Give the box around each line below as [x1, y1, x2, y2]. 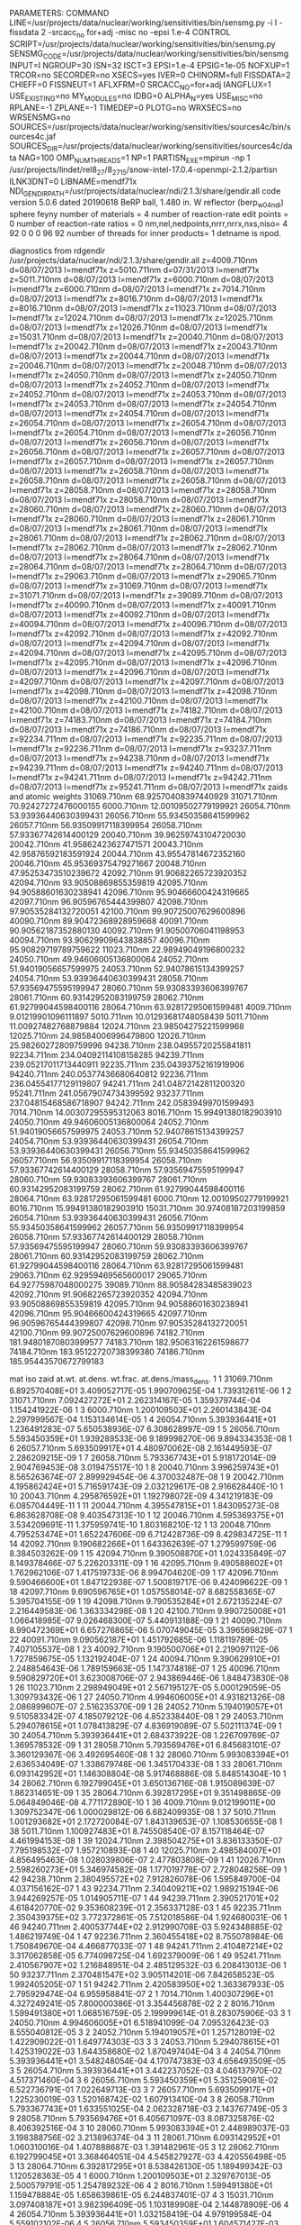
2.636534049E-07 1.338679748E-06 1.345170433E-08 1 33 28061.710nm [9, 1758, 283, 1769]
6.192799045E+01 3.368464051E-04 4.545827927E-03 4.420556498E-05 [9, 2151, 287, 2162]
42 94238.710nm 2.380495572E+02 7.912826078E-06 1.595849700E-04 [9, 1874, 281, 1884]
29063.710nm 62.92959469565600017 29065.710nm [9, 1270, 208, 1281]
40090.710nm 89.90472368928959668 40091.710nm [9, 916, 208, 926]
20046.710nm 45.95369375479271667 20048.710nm [9, 858, 207, 869]
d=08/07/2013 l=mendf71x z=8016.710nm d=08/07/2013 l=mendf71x [9, 293, 263, 305]
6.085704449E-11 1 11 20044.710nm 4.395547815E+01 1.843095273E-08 [9, 1500, 280, 1510]
